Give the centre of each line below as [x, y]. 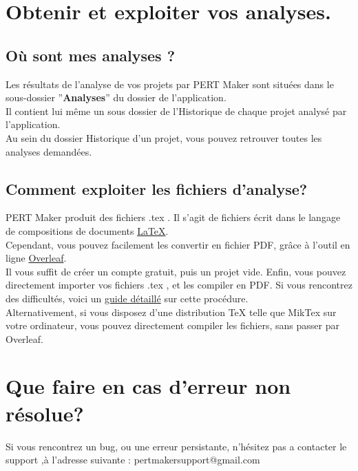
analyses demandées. [49, 151]
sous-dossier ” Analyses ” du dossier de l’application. [116, 97]
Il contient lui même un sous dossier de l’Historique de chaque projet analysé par [176, 111]
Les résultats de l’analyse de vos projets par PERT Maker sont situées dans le [170, 84]
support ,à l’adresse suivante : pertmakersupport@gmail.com [133, 460]
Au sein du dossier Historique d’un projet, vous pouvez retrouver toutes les [164, 137]
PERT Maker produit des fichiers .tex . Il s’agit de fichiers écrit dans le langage [173, 217]
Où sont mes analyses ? [91, 55]
